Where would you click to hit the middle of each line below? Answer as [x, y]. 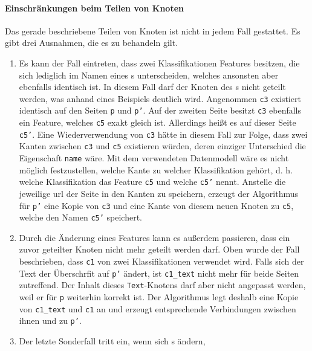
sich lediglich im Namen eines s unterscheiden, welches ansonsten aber [149, 75]
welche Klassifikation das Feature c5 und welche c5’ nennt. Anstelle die [152, 182]
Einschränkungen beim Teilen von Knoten [95, 8]
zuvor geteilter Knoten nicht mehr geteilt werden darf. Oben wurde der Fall [159, 249]
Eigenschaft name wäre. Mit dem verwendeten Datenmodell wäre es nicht [154, 158]
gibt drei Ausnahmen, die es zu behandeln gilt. [92, 43]
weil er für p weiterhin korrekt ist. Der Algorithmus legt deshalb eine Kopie [159, 297]
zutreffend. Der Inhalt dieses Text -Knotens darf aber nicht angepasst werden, [162, 285]
